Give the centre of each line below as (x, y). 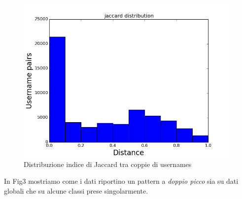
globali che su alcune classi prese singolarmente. (76, 190)
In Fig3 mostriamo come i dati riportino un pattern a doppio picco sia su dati (121, 181)
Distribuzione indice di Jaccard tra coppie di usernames (108, 164)
